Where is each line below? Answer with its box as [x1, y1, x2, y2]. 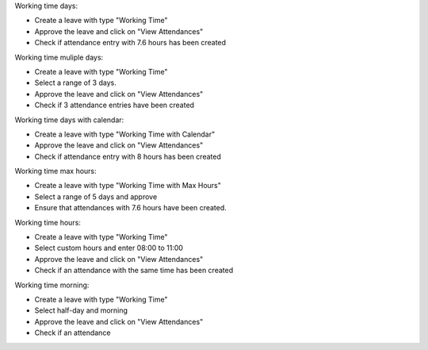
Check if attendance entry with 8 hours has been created [34, 152, 221, 161]
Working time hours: [14, 217, 81, 227]
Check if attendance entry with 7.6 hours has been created [34, 38, 226, 48]
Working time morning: [14, 280, 90, 290]
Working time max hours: [14, 167, 97, 176]
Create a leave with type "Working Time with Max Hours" [34, 181, 221, 190]
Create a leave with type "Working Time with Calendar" [34, 129, 216, 139]
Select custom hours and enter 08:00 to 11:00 [34, 243, 184, 253]
